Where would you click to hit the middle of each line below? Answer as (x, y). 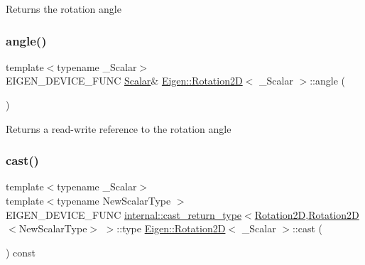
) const (21, 252)
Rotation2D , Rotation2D (307, 214)
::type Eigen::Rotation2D (171, 228)
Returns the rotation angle (64, 9)
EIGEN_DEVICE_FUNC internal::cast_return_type (124, 214)
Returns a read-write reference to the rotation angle (119, 128)
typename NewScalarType (114, 200)
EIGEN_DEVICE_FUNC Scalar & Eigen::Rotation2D (124, 81)
